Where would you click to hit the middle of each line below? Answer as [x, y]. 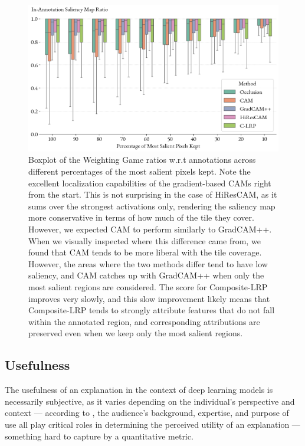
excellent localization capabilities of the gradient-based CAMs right [150, 183]
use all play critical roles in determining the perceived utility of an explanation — [152, 424]
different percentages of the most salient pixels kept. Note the [140, 171]
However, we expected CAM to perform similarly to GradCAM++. [150, 229]
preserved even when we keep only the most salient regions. [136, 333]
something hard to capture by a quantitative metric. [99, 436]
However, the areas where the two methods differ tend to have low [148, 263]
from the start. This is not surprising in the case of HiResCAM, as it [153, 194]
